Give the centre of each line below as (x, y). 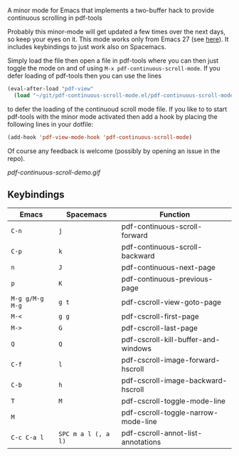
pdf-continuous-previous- (167, 279)
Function (175, 214)
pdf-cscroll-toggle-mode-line (174, 401)
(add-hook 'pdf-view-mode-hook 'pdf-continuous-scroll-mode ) (100, 137)
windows (136, 348)
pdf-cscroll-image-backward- (174, 380)
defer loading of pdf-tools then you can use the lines (85, 76)
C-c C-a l (27, 438)
